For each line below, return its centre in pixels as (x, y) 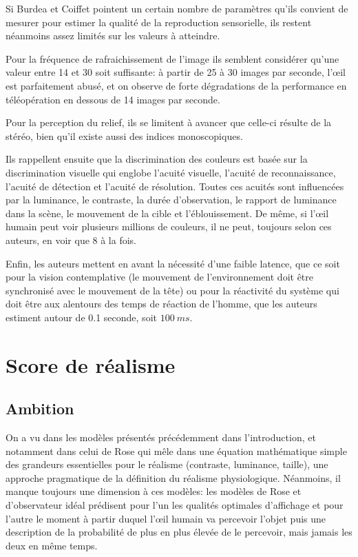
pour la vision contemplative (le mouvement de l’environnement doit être (160, 277)
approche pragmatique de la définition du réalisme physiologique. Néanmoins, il (173, 477)
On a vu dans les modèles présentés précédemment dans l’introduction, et (161, 437)
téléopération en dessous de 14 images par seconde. (113, 99)
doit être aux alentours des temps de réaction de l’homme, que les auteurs (161, 304)
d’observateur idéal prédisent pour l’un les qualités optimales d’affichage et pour (175, 505)
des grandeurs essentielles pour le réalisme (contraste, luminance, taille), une (167, 464)
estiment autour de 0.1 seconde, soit (81, 317)
